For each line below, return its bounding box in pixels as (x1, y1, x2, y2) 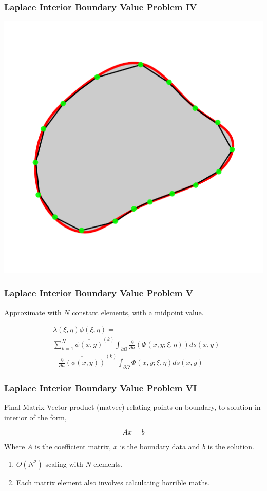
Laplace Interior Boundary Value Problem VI (4, 381, 197, 394)
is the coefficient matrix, (34, 441, 111, 452)
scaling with (45, 458, 83, 469)
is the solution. (207, 441, 254, 452)
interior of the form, (4, 411, 67, 422)
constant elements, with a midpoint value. (72, 307, 204, 317)
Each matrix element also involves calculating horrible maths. (16, 477, 210, 487)
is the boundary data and (120, 441, 200, 452)
